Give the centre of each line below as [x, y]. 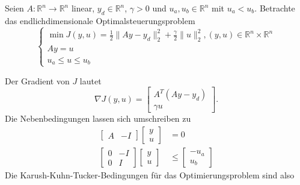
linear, [83, 8]
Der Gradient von [37, 80]
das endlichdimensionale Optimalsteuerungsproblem [100, 20]
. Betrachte [275, 8]
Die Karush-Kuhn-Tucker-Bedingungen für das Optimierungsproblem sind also [150, 175]
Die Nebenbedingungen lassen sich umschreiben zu [98, 118]
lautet [90, 80]
